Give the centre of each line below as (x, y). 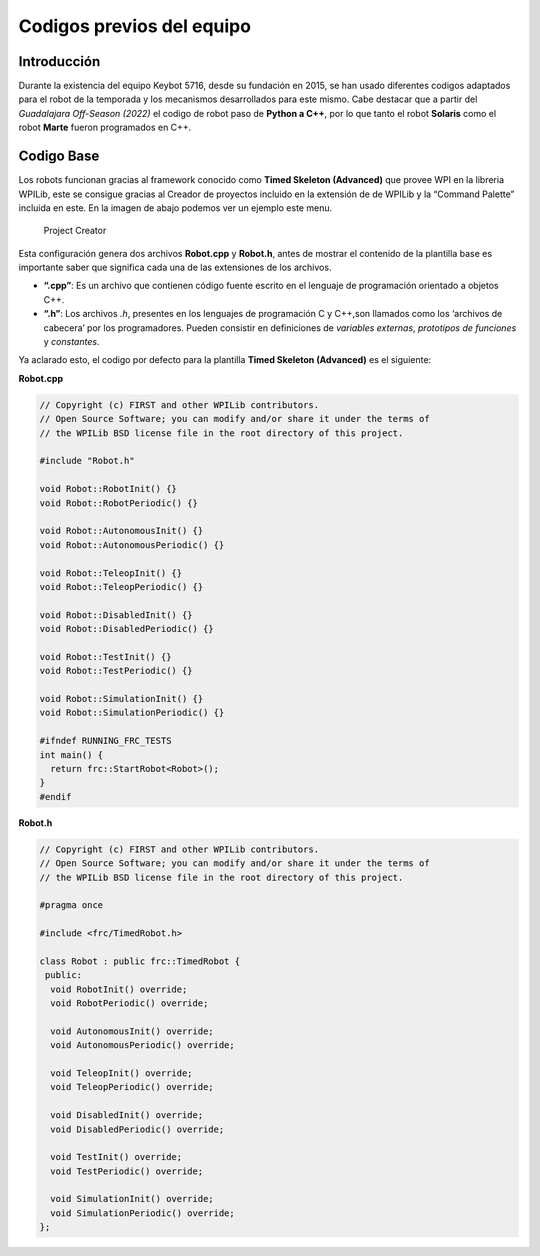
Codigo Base (59, 156)
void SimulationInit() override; (132, 1199)
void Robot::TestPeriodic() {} (116, 671)
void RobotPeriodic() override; (129, 1003)
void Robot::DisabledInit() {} (116, 614)
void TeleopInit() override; (122, 1073)
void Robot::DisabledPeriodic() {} (126, 629)
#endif (55, 796)
